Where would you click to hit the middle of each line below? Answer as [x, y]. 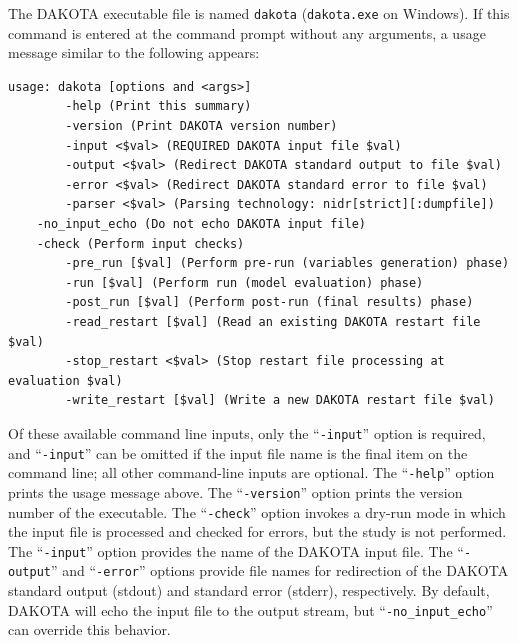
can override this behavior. [89, 629]
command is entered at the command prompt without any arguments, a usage [247, 32]
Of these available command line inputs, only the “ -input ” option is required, [247, 432]
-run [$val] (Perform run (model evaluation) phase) [244, 282]
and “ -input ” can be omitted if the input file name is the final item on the [238, 452]
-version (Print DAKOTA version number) [201, 126]
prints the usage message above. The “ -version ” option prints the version [235, 491]
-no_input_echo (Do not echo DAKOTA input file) [201, 224]
